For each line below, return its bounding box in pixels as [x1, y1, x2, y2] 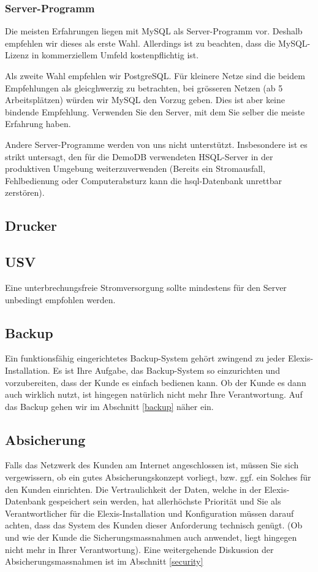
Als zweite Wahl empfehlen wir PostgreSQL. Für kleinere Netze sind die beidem [5, 69, 305, 82]
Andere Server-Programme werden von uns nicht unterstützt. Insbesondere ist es [5, 137, 308, 150]
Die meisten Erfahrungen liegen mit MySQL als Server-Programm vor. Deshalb [5, 25, 303, 37]
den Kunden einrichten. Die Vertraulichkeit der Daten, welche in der [5, 482, 262, 495]
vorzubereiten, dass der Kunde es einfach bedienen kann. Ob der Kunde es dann [5, 376, 306, 388]
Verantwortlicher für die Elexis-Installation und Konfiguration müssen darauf [5, 506, 294, 519]
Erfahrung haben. [5, 117, 71, 130]
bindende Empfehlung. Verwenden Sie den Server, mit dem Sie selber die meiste [5, 105, 305, 118]
